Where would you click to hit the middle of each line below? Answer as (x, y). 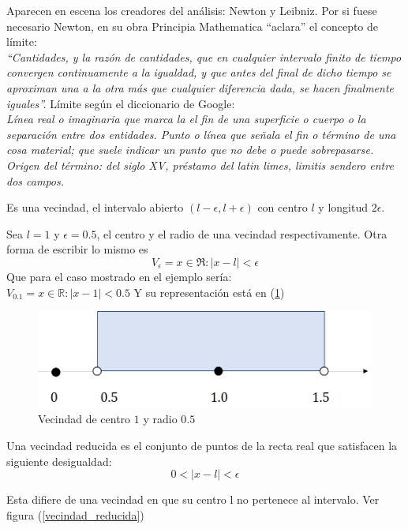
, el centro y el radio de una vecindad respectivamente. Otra (242, 233)
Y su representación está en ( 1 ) (209, 292)
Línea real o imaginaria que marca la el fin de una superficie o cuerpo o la (186, 119)
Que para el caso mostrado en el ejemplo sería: (119, 276)
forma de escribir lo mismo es (77, 249)
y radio (160, 419)
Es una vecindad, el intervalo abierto (95, 207)
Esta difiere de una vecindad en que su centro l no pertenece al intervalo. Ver (193, 499)
